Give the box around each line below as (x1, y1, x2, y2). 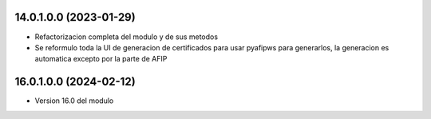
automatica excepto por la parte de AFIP (34, 54, 168, 64)
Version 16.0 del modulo (34, 96, 114, 105)
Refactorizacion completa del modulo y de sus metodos (34, 32, 219, 42)
